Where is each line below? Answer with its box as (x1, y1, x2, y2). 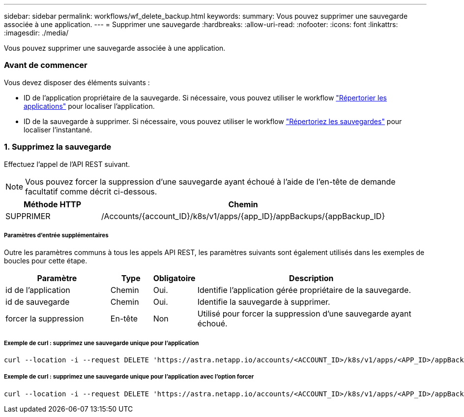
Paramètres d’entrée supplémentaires (4, 231, 109, 239)
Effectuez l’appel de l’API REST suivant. (4, 160, 130, 168)
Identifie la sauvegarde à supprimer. (197, 297, 330, 307)
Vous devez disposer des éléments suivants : (4, 78, 150, 87)
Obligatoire (153, 273, 196, 284)
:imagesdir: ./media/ (4, 29, 69, 37)
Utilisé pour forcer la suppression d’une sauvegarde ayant (197, 309, 411, 319)
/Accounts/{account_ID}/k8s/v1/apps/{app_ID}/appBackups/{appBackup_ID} (101, 211, 385, 221)
